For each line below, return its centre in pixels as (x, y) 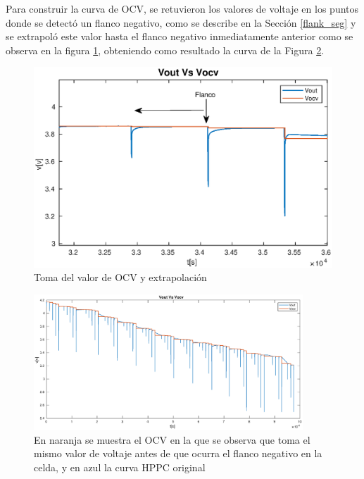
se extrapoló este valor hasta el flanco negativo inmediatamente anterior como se (180, 36)
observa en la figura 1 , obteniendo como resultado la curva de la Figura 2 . (165, 50)
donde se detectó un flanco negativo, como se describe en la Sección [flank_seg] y (181, 22)
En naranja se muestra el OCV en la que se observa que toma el (172, 439)
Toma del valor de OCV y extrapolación (120, 277)
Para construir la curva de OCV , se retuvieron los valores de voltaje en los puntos (182, 8)
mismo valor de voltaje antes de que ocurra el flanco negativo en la (178, 453)
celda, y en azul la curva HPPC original (120, 467)
